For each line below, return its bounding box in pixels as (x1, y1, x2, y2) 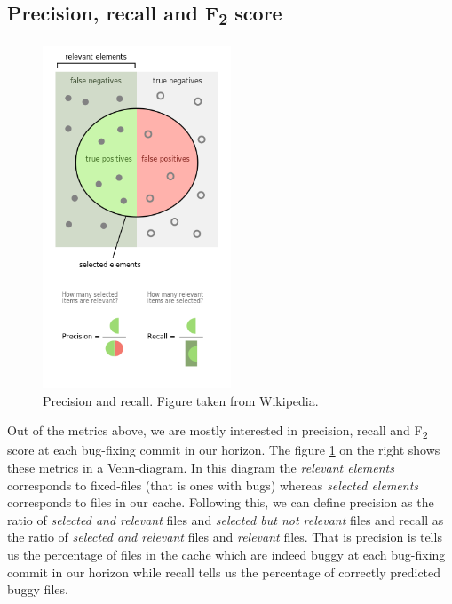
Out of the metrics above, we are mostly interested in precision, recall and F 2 (7, 421, 428, 442)
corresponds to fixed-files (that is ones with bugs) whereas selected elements (7, 475, 419, 494)
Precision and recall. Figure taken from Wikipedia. (43, 391, 319, 409)
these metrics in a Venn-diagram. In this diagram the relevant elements (7, 457, 394, 476)
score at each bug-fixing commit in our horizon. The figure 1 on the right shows (7, 441, 440, 459)
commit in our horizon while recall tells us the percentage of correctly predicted (7, 562, 441, 581)
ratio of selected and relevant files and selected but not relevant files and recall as (7, 510, 444, 528)
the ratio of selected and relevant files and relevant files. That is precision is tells (7, 528, 442, 546)
